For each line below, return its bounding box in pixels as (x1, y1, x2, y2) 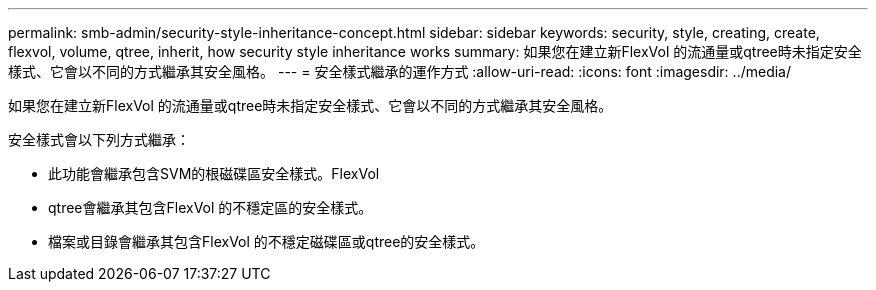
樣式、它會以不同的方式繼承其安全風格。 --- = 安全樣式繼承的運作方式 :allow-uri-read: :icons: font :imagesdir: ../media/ (8, 63, 792, 80)
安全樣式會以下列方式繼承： (8, 131, 190, 148)
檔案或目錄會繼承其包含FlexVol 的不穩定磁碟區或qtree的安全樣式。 (48, 233, 485, 250)
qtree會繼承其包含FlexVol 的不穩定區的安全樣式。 (48, 199, 373, 216)
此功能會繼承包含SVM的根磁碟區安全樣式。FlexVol (48, 165, 380, 182)
